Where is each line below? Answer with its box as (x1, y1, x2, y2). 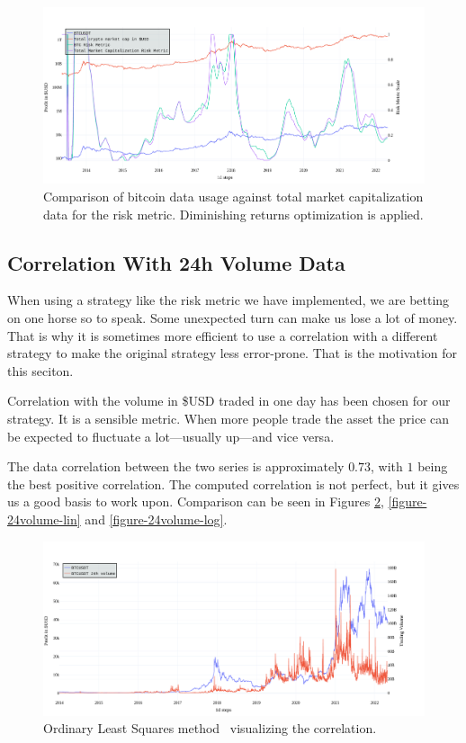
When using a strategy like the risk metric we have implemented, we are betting (7, 291, 450, 309)
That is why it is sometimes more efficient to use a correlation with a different (7, 326, 438, 345)
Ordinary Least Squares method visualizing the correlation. (43, 719, 377, 738)
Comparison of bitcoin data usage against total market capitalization (43, 187, 424, 206)
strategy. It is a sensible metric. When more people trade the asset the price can (7, 409, 449, 427)
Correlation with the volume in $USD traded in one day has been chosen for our (7, 391, 451, 410)
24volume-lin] (7, 509, 81, 528)
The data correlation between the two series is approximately (7, 457, 345, 476)
